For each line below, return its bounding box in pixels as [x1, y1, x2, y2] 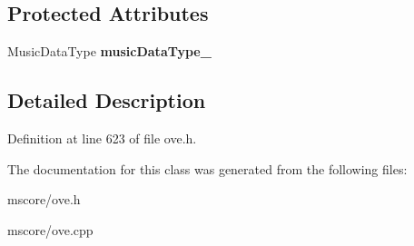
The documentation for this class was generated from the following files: [7, 159, 408, 178]
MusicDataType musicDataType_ [7, 42, 212, 61]
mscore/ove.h [7, 190, 81, 209]
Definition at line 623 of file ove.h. [7, 129, 197, 147]
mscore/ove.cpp [7, 220, 94, 239]
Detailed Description [7, 86, 206, 114]
